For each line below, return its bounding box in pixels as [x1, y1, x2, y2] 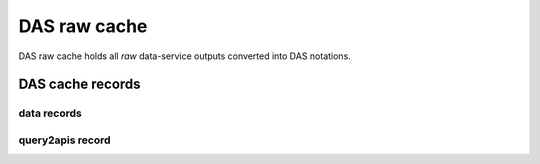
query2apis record [18, 133, 111, 147]
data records [18, 106, 82, 120]
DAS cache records [18, 76, 141, 93]
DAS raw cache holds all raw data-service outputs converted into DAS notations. [18, 50, 352, 62]
